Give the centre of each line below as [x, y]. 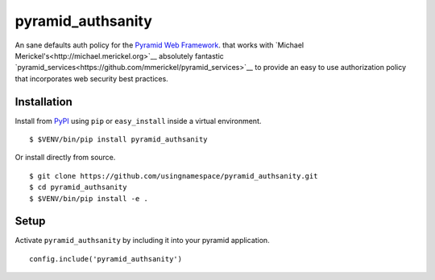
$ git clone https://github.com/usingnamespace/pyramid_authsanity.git [174, 176]
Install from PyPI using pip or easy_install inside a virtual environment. [138, 121]
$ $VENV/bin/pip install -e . [89, 198]
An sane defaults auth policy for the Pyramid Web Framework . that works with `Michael [159, 45]
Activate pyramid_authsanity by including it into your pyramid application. [142, 241]
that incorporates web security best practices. [91, 78]
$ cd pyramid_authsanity [78, 187]
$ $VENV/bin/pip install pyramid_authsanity [119, 140]
